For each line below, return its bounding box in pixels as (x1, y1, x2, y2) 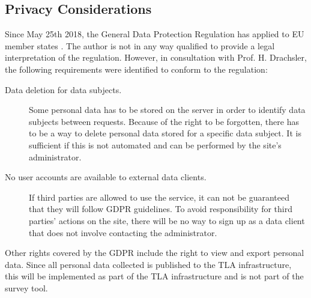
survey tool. (5, 281, 48, 294)
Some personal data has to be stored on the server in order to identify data (29, 103, 306, 116)
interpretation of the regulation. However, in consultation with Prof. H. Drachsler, (5, 51, 307, 64)
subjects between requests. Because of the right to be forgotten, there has (29, 115, 299, 127)
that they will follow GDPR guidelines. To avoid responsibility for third (29, 202, 292, 215)
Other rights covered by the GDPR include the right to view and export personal (5, 246, 304, 259)
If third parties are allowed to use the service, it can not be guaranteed (29, 190, 290, 203)
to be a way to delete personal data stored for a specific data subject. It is (29, 127, 301, 139)
